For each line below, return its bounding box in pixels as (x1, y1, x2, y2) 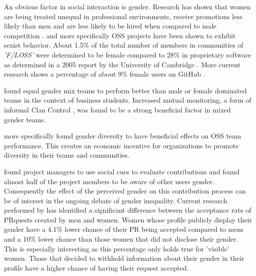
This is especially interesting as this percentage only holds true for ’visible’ (4, 243, 229, 253)
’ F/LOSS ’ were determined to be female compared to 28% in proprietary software (4, 49, 251, 59)
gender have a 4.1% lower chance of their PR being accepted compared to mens (4, 224, 244, 234)
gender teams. (4, 114, 46, 124)
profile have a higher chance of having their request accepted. (4, 262, 189, 273)
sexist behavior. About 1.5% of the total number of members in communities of (4, 40, 244, 50)
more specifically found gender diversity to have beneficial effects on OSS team (4, 131, 241, 141)
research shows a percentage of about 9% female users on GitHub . (4, 69, 205, 79)
